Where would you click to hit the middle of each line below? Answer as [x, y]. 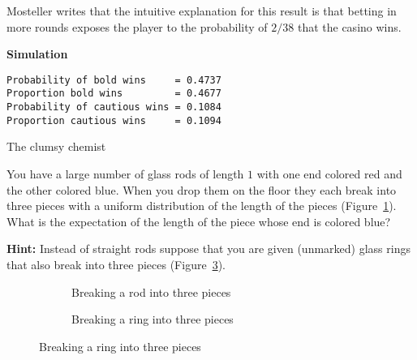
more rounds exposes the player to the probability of [137, 26]
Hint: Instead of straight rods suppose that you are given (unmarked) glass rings [208, 249]
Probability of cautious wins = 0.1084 [114, 107]
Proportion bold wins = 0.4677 [114, 94]
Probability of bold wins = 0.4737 [114, 80]
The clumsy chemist [56, 146]
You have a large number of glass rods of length [125, 174]
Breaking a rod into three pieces [151, 291]
